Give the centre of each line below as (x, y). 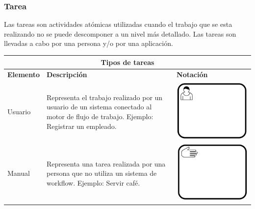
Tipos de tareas (127, 62)
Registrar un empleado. (82, 126)
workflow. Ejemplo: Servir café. (93, 182)
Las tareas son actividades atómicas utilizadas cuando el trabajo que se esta (118, 24)
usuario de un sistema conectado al (99, 107)
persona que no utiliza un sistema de (102, 173)
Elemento (24, 74)
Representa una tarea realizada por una (106, 163)
